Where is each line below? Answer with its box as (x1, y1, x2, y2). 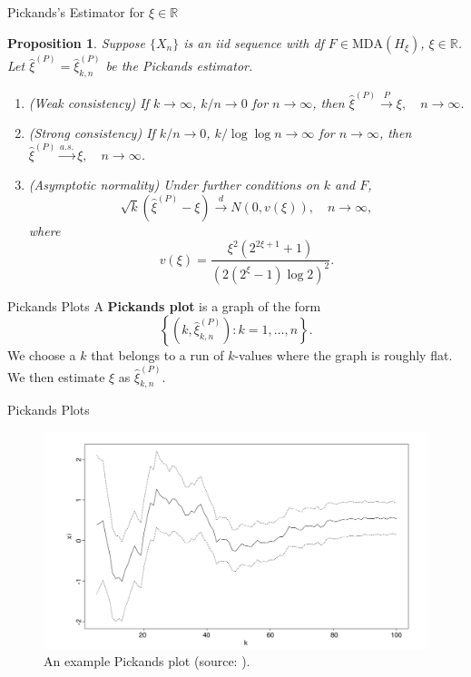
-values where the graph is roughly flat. (234, 346, 453, 365)
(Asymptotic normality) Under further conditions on (28, 175, 319, 194)
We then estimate (7, 367, 105, 386)
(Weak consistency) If (28, 93, 149, 112)
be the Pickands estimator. (105, 56, 253, 75)
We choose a (7, 346, 76, 365)
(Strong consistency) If (28, 123, 155, 142)
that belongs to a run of (91, 346, 224, 365)
